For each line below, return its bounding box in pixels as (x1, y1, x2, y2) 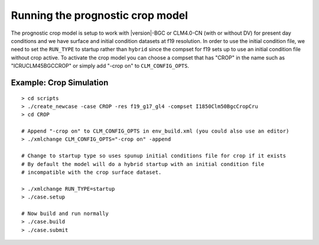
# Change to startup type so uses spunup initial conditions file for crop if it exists (21, 153, 287, 159)
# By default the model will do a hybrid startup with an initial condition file (21, 161, 265, 167)
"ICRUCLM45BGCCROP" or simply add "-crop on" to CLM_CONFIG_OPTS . (11, 62, 189, 69)
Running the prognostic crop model (11, 9, 188, 22)
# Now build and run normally (21, 210, 109, 217)
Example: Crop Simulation (11, 77, 109, 88)
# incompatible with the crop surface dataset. (21, 169, 162, 176)
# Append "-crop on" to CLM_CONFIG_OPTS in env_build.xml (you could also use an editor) (21, 128, 289, 135)
